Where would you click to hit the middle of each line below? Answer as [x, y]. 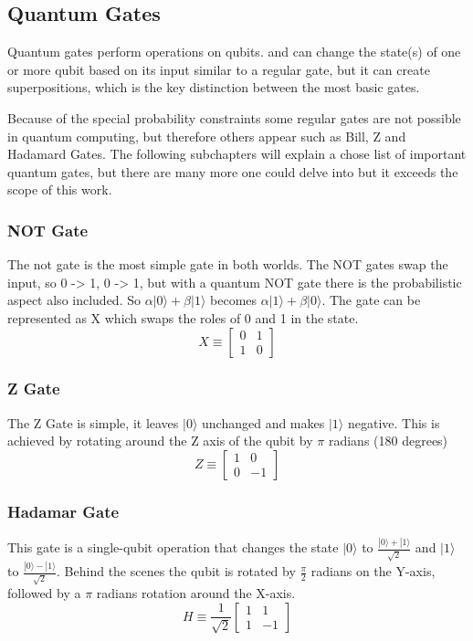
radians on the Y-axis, [373, 571]
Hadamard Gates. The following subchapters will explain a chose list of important [237, 154]
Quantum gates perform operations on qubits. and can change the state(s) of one [234, 52]
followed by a [44, 593]
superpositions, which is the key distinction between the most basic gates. [214, 87]
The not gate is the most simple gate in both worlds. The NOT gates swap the [228, 264]
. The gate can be [371, 300]
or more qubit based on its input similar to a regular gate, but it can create [219, 69]
